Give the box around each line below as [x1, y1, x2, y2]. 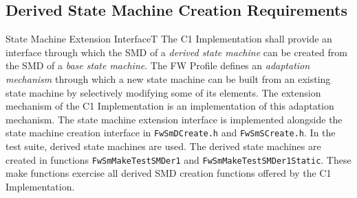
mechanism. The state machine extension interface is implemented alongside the [6, 112, 343, 126]
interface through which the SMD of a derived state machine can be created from [6, 45, 347, 59]
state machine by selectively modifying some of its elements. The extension [6, 85, 321, 99]
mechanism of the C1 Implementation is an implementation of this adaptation [6, 99, 334, 113]
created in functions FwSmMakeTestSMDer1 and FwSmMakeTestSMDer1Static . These [6, 152, 351, 166]
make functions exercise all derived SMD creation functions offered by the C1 [6, 166, 332, 180]
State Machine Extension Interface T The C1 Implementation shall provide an [6, 32, 332, 46]
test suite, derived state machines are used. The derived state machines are [6, 139, 321, 153]
